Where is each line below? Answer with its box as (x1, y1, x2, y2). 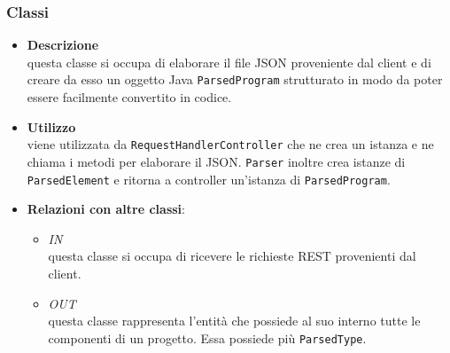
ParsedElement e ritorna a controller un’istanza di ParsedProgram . (27, 169, 391, 188)
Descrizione (27, 35, 99, 54)
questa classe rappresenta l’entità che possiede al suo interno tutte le (48, 311, 421, 330)
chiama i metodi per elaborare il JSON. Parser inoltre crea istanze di (27, 152, 406, 170)
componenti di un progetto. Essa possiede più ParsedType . (48, 328, 367, 347)
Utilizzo (27, 117, 76, 136)
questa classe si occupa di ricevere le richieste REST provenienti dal (48, 247, 416, 265)
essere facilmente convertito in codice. (27, 88, 232, 106)
